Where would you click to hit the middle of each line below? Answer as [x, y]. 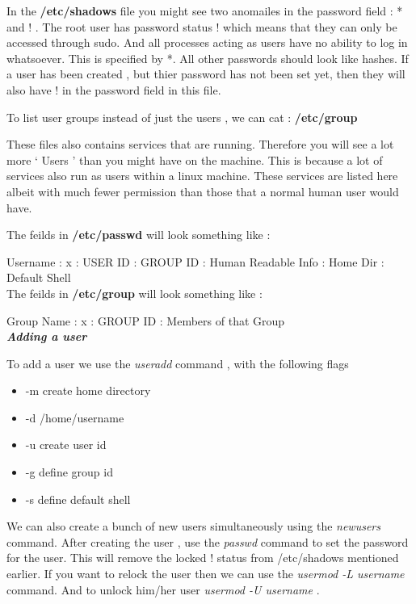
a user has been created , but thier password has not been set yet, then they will [206, 74]
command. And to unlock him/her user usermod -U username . [163, 589]
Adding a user [47, 336]
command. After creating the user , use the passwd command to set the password [208, 541]
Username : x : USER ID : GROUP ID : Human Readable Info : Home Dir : [195, 261]
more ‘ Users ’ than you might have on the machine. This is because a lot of [195, 159]
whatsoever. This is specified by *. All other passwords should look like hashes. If [208, 58]
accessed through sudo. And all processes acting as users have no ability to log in [207, 42]
